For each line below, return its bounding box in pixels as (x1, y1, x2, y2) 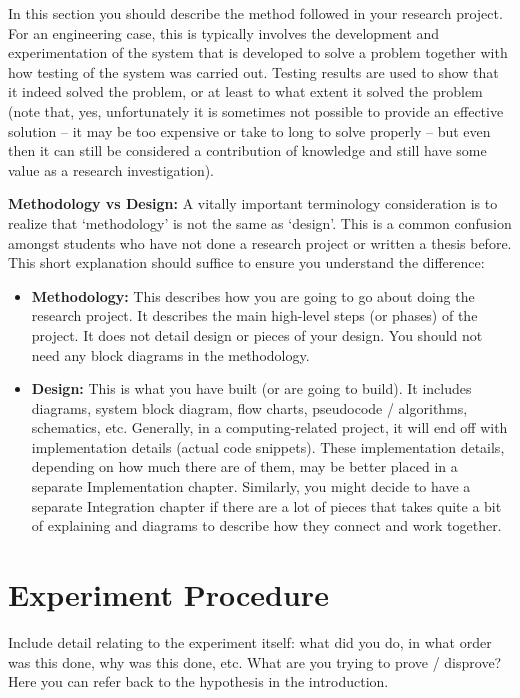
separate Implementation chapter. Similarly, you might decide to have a (31, 476, 471, 497)
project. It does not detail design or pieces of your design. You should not (31, 324, 483, 345)
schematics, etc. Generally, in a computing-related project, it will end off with (31, 417, 508, 438)
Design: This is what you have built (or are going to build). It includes (31, 378, 472, 399)
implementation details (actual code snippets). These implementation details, (31, 436, 505, 457)
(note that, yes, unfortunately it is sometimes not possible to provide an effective (8, 100, 504, 121)
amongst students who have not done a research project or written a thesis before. (8, 232, 512, 253)
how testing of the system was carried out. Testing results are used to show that (8, 61, 499, 82)
